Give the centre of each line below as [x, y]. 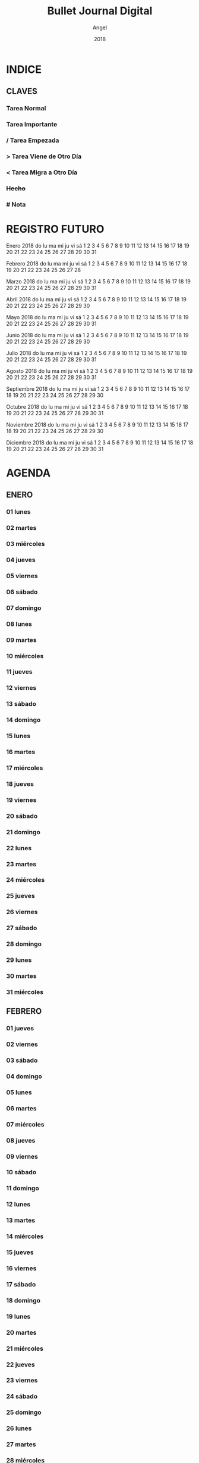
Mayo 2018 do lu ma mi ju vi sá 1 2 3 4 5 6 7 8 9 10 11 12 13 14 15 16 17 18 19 [97, 317]
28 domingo [24, 944]
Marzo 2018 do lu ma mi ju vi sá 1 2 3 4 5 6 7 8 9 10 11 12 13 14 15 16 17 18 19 [99, 281]
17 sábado [21, 1284]
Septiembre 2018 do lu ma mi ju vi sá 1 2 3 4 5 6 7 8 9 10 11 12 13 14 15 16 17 [98, 388]
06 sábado [22, 592]
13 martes [21, 1220]
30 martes [21, 976]
